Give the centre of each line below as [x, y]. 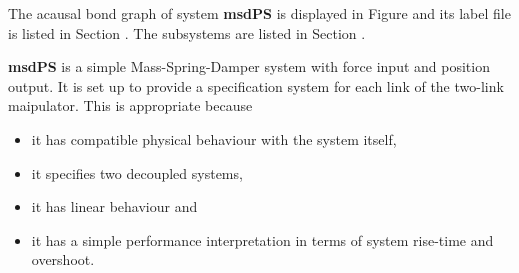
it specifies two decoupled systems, [137, 172]
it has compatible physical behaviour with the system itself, [214, 138]
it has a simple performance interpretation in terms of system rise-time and [262, 239]
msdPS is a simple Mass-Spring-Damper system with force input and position [249, 66]
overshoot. [63, 259]
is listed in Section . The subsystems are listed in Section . [187, 32]
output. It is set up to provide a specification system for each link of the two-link [256, 85]
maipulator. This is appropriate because [130, 105]
